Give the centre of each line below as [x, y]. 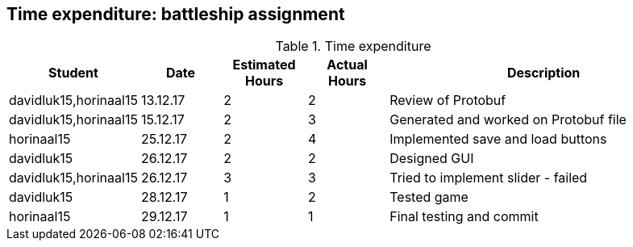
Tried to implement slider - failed [489, 178]
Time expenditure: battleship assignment [176, 14]
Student [73, 73]
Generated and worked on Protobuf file [508, 120]
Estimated [264, 65]
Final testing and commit [464, 217]
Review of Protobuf [448, 100]
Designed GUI [432, 159]
